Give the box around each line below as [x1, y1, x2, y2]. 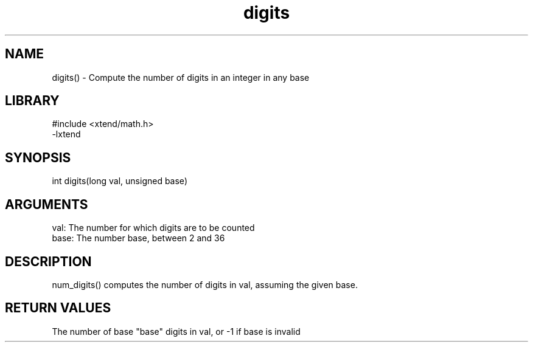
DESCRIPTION [5, 253, 92, 269]
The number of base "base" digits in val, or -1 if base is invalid [52, 326, 301, 337]
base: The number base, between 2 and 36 [52, 233, 225, 244]
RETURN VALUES [5, 300, 111, 316]
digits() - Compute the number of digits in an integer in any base [52, 72, 310, 83]
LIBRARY [5, 93, 60, 109]
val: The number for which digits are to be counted [52, 222, 255, 233]
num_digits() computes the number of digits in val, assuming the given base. [52, 279, 358, 290]
